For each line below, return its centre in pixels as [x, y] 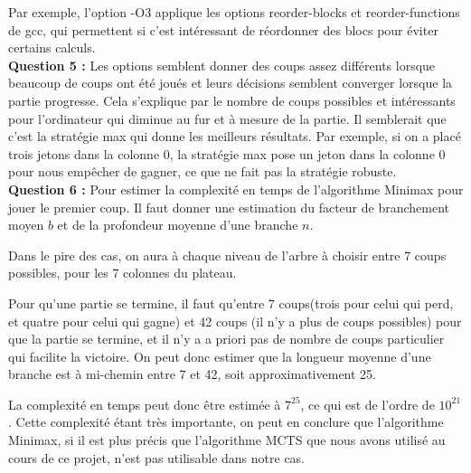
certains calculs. [52, 47]
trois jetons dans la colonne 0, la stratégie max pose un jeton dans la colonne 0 [227, 153]
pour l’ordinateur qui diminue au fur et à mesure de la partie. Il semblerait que [227, 118]
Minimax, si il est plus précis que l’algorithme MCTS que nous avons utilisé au [227, 440]
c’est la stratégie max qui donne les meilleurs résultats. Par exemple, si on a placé [235, 136]
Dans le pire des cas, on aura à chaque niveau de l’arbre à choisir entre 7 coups [227, 255]
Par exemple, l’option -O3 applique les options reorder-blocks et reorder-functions [234, 12]
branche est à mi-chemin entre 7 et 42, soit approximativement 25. [192, 374]
